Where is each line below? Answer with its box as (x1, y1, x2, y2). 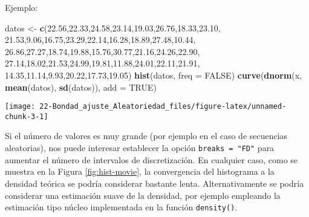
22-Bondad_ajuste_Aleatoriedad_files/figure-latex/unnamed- (39, 102, 287, 111)
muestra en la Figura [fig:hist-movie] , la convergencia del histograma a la (5, 165, 275, 178)
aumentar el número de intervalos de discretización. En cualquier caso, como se (5, 153, 298, 166)
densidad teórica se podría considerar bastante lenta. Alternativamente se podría (5, 177, 304, 189)
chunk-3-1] (5, 112, 48, 121)
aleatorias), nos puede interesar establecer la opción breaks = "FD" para (5, 141, 275, 154)
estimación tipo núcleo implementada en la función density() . (5, 201, 238, 213)
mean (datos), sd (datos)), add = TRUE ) (5, 80, 157, 93)
